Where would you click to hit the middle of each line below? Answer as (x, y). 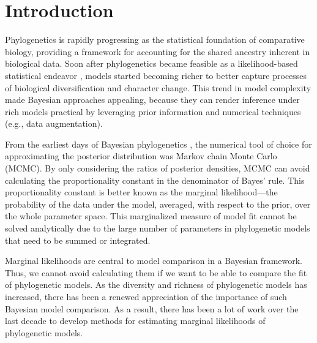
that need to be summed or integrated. (78, 240)
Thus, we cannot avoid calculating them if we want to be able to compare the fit (156, 272)
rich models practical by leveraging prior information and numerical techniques (153, 111)
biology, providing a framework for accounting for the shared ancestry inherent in (158, 51)
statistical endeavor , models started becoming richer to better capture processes (156, 75)
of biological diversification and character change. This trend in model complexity (158, 87)
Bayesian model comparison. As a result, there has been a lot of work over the (152, 308)
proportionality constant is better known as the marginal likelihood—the (141, 192)
